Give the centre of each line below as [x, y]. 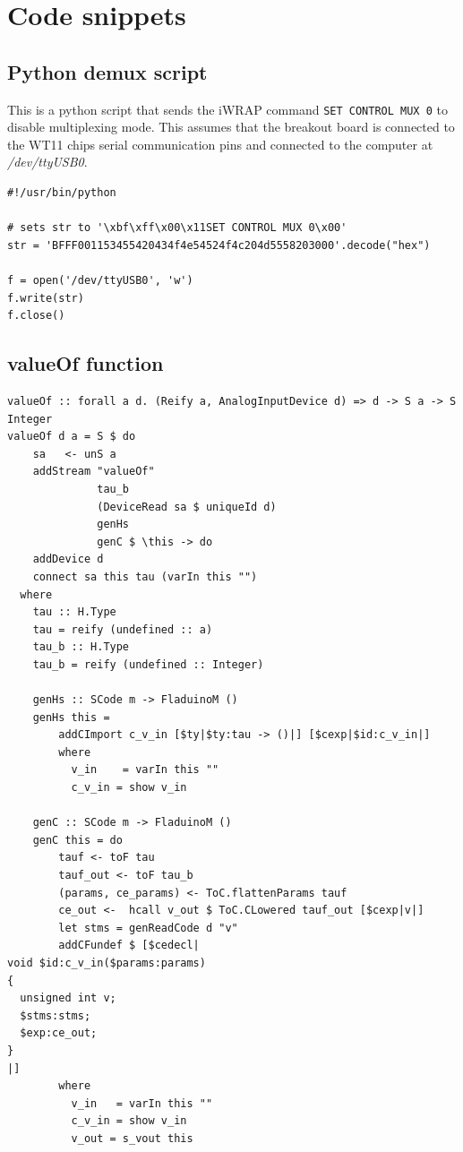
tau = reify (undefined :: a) [123, 629]
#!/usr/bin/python [62, 193]
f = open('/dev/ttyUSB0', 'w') [100, 280]
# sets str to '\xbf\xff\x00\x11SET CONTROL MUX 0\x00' [177, 228]
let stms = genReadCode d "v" [148, 928]
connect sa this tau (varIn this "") [145, 576]
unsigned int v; [68, 998]
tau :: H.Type [74, 612]
